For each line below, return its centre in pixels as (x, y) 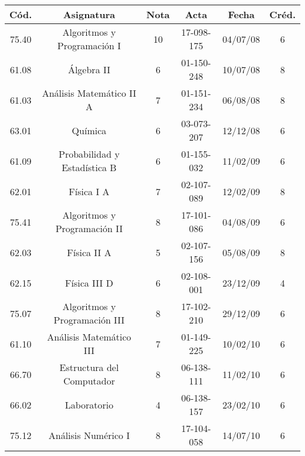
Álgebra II (89, 69)
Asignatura (89, 14)
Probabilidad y (89, 154)
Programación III (89, 320)
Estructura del (89, 367)
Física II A (89, 252)
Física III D (89, 283)
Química (89, 130)
